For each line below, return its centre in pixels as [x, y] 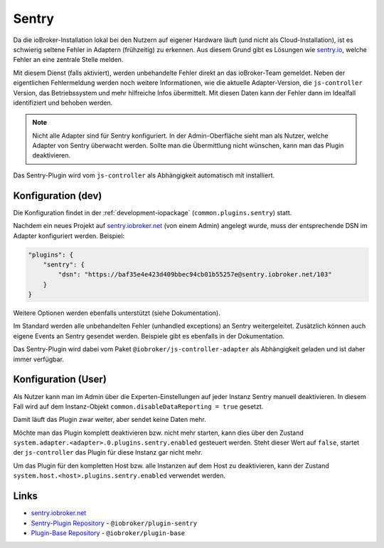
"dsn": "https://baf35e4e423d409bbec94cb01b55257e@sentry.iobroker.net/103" [195, 275]
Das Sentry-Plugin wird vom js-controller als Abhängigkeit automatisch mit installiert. [144, 175]
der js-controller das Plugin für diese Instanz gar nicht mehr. [108, 453]
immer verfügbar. [38, 359]
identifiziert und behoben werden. [63, 103]
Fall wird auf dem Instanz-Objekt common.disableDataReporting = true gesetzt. [138, 406]
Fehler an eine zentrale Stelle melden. [68, 60]
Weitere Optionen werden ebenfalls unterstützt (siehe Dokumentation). [117, 313]
